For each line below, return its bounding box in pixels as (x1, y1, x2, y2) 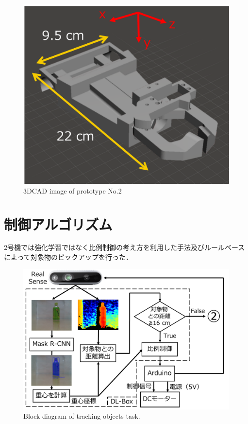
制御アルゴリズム (4, 214, 113, 234)
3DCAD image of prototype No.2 (23, 185, 122, 195)
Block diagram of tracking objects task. (23, 411, 140, 421)
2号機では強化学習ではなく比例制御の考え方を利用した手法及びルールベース (4, 242, 245, 252)
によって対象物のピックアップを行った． (4, 252, 132, 262)
